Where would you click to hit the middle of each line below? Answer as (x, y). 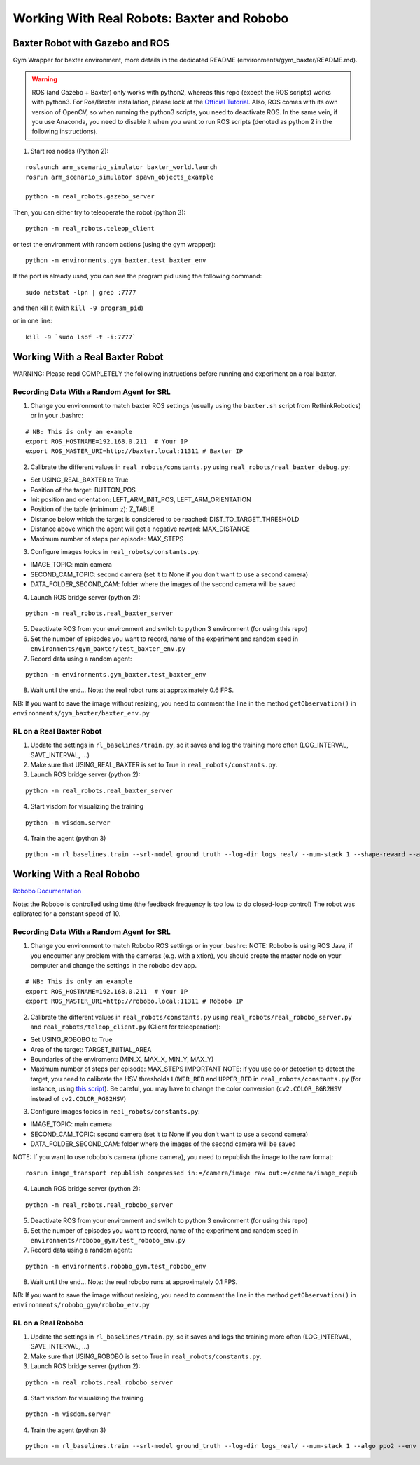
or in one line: (33, 321)
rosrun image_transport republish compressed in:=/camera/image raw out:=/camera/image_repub (191, 1173)
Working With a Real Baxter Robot (88, 357)
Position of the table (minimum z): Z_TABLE (93, 509)
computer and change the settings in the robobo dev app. (114, 965)
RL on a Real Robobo (48, 1323)
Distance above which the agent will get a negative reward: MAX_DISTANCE (140, 529)
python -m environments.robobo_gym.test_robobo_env (116, 1266)
